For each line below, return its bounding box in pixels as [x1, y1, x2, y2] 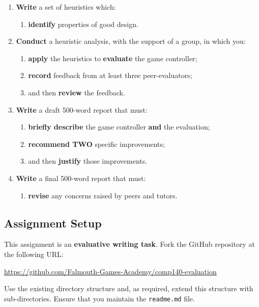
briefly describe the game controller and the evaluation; [28, 121, 210, 132]
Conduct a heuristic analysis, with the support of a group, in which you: [16, 36, 246, 46]
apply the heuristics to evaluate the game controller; [28, 53, 197, 63]
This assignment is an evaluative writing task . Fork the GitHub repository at [4, 239, 255, 249]
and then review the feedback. [28, 87, 125, 97]
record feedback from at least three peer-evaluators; [28, 70, 192, 81]
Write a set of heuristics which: [16, 2, 116, 12]
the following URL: [4, 248, 64, 259]
